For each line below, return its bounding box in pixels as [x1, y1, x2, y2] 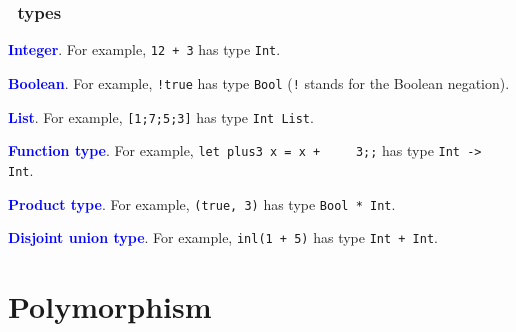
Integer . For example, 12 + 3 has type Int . [8, 39, 281, 60]
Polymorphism [8, 286, 212, 326]
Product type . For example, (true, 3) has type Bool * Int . [8, 193, 396, 214]
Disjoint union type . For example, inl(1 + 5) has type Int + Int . [8, 227, 438, 248]
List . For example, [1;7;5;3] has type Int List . [8, 106, 314, 127]
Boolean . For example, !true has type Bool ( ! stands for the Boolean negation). [8, 72, 510, 93]
